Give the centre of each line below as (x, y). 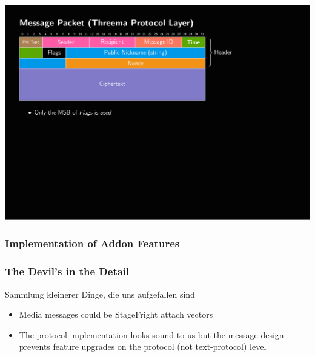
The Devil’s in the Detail (67, 271)
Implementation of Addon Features (92, 243)
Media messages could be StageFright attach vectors (116, 314)
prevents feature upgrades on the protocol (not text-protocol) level (143, 346)
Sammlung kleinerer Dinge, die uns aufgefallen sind (100, 294)
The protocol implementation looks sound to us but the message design (151, 334)
